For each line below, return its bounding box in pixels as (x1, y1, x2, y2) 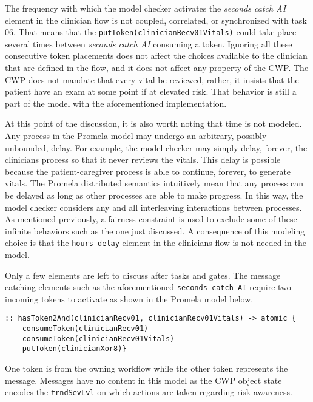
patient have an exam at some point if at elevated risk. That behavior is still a (5, 85, 297, 98)
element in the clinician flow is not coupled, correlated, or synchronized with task (5, 13, 307, 26)
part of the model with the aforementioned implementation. (5, 97, 227, 109)
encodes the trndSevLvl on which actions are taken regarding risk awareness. (5, 386, 292, 398)
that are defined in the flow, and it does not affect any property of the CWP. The (5, 61, 309, 74)
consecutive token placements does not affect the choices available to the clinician (5, 49, 308, 62)
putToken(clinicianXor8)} (22, 344, 127, 353)
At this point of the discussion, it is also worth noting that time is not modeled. (5, 117, 302, 130)
